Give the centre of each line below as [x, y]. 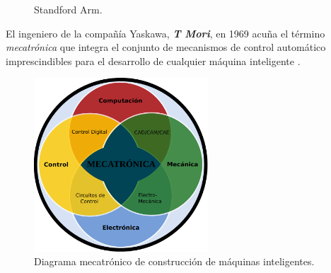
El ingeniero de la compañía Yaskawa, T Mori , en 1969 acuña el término [165, 33]
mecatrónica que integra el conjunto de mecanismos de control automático [166, 47]
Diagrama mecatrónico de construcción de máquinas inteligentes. [174, 261]
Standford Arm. [68, 9]
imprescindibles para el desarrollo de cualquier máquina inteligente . [153, 60]
